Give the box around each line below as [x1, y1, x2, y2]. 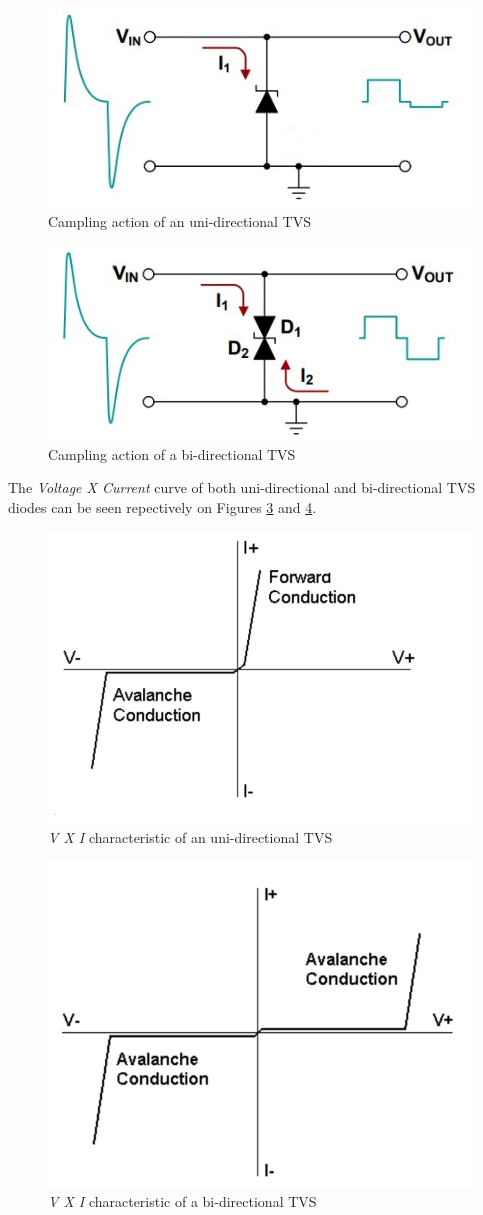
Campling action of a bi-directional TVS [48, 443, 296, 464]
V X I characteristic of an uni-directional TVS [48, 826, 333, 847]
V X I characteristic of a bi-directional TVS [48, 1190, 317, 1211]
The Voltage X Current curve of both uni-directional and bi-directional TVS [8, 477, 476, 498]
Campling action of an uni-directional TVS [48, 211, 311, 232]
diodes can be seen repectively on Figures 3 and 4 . [8, 496, 317, 517]
